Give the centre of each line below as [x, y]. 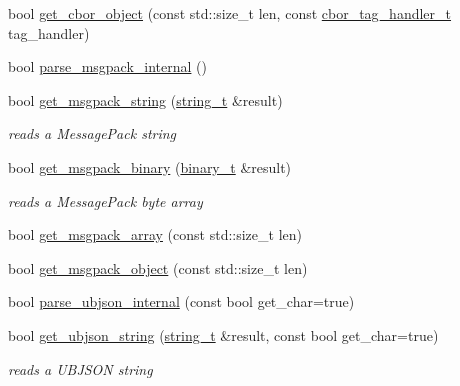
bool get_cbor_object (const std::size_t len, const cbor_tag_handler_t [230, 13]
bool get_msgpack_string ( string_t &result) [145, 99]
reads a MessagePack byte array [105, 200]
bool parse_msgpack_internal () [107, 66]
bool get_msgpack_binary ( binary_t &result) [150, 166]
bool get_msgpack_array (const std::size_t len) [155, 234]
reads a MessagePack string [92, 133]
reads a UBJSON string [80, 368]
